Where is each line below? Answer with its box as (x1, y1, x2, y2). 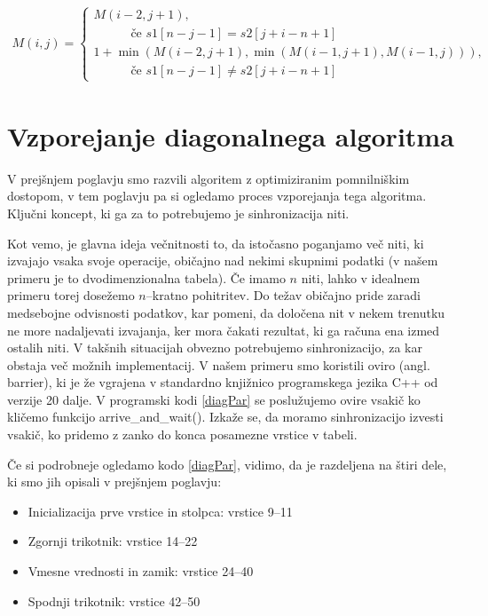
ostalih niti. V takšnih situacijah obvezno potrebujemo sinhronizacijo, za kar (7, 338, 422, 357)
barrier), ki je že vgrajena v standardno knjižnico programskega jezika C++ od (7, 373, 438, 391)
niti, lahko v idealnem (301, 268, 421, 287)
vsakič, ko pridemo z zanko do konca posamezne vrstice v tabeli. (7, 425, 358, 444)
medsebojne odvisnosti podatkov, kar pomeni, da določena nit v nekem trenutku (7, 303, 445, 321)
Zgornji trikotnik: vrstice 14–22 (28, 532, 198, 550)
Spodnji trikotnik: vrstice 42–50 (28, 591, 201, 610)
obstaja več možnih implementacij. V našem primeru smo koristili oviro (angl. (7, 355, 430, 374)
